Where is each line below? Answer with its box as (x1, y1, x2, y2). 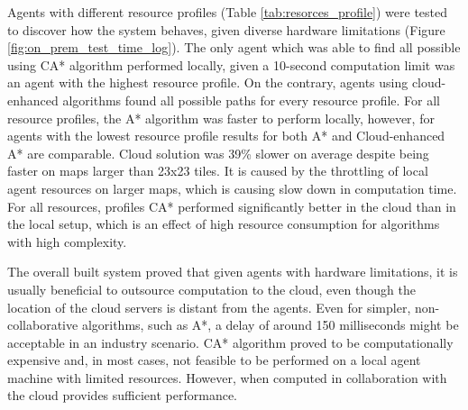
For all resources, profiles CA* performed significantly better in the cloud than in (7, 196, 456, 215)
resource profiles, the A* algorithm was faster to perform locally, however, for (7, 108, 435, 127)
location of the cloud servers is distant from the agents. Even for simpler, (7, 297, 411, 316)
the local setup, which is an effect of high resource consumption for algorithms (7, 214, 440, 233)
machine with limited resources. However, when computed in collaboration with (7, 368, 447, 387)
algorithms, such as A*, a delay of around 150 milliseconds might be (81, 315, 459, 334)
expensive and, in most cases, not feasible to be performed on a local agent (7, 351, 421, 369)
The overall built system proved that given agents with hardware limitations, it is (7, 262, 458, 281)
